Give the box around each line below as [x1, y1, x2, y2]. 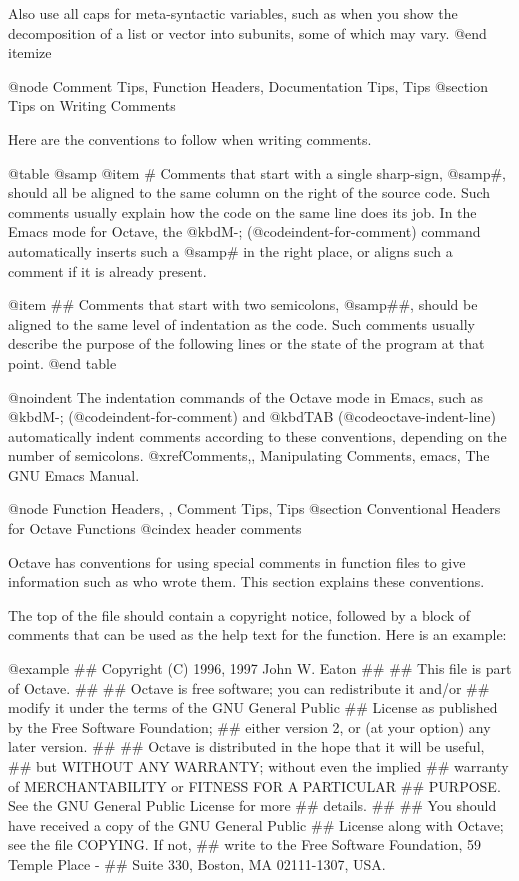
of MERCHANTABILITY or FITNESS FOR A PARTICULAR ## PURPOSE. [8, 775, 501, 796]
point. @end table [8, 352, 117, 373]
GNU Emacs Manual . [8, 464, 140, 485]
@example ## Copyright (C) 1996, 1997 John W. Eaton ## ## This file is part [8, 658, 512, 679]
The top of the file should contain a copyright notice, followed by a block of [8, 604, 471, 625]
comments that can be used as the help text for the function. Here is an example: [8, 624, 507, 645]
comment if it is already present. [8, 260, 207, 281]
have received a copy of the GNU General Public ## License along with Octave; [8, 814, 504, 835]
